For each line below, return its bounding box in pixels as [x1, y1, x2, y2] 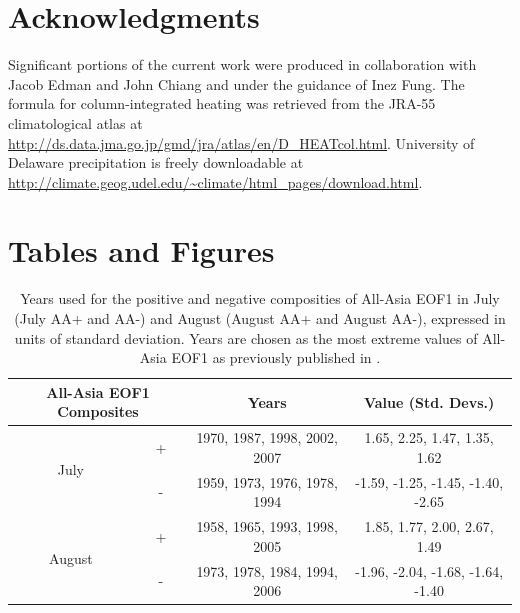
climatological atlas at [8, 112, 143, 133]
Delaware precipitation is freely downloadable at [8, 152, 304, 173]
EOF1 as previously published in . [171, 347, 381, 368]
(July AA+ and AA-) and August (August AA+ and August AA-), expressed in [14, 308, 506, 328]
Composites [57, 401, 139, 422]
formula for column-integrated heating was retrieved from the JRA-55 [8, 93, 436, 114]
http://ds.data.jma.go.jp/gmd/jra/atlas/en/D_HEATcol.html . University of [8, 132, 475, 153]
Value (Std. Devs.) [363, 391, 495, 412]
